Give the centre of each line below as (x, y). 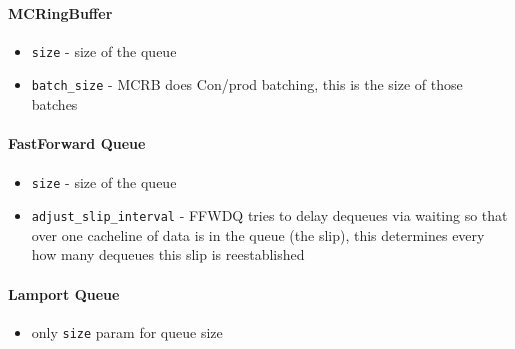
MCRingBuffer (60, 12)
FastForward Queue (77, 143)
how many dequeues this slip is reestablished (168, 254)
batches (54, 104)
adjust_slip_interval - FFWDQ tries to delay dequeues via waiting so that (269, 215)
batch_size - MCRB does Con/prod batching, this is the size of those (247, 84)
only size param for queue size (127, 331)
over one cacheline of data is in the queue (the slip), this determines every (258, 234)
